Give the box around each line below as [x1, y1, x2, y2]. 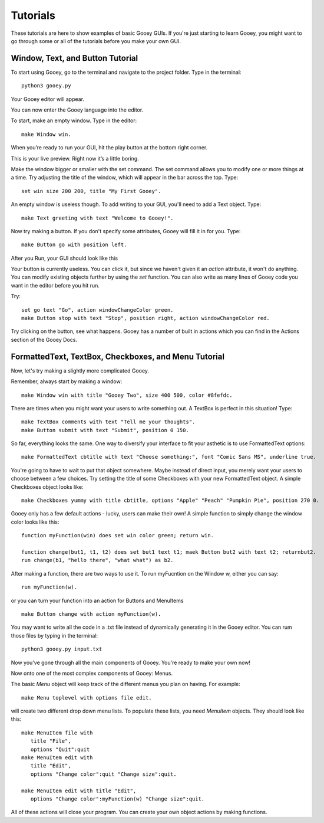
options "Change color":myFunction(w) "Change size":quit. [30, 795, 205, 802]
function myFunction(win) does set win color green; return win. [21, 532, 214, 539]
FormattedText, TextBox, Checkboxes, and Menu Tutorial [11, 351, 225, 361]
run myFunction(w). [21, 584, 78, 590]
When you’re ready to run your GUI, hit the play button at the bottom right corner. [11, 144, 208, 151]
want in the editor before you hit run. [11, 282, 100, 289]
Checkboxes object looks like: [11, 483, 84, 490]
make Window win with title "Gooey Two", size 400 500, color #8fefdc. [21, 391, 233, 399]
